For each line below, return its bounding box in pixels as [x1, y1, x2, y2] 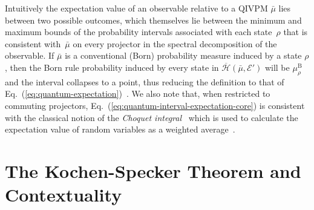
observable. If [5, 49, 54, 62]
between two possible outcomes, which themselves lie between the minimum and [5, 13, 302, 26]
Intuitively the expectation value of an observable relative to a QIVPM [5, 2, 268, 14]
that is [283, 25, 308, 38]
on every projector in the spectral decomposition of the [73, 37, 277, 50]
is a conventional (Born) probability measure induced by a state [65, 49, 302, 62]
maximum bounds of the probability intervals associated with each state [5, 25, 272, 38]
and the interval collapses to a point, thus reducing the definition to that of [5, 75, 284, 88]
